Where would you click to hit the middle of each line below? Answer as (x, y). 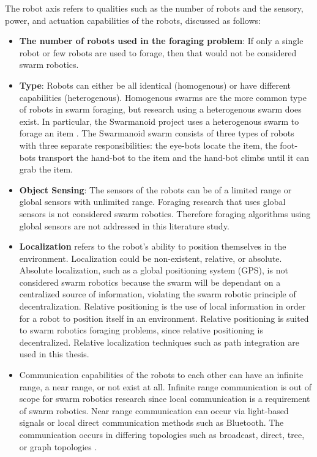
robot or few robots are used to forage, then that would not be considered (158, 52)
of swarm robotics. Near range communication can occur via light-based (154, 410)
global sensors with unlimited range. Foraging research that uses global (152, 202)
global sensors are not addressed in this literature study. (124, 225)
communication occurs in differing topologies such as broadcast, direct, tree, (162, 434)
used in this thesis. (54, 354)
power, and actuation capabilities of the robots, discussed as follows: (133, 20)
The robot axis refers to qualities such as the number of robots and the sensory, (154, 8)
